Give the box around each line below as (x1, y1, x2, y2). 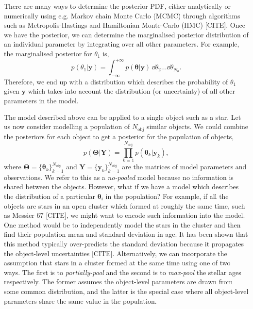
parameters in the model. (4, 96, 79, 106)
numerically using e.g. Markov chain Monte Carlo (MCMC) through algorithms (4, 10, 240, 20)
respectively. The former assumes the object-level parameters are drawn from (4, 276, 233, 287)
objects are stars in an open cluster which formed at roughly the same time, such (4, 200, 245, 211)
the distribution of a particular (4, 191, 96, 201)
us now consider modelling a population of (4, 121, 130, 131)
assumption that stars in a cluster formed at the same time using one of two (4, 258, 231, 268)
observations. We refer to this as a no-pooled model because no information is (4, 172, 234, 182)
